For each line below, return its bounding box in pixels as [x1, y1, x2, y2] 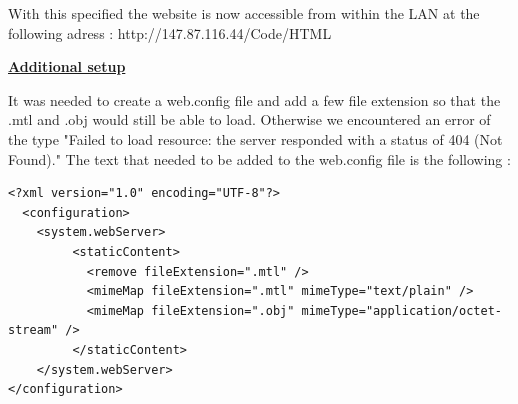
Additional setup [8, 56, 126, 77]
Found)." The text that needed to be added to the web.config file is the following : [8, 148, 511, 169]
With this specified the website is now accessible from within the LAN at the [8, 3, 480, 23]
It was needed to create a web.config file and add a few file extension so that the [8, 89, 501, 110]
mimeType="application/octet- [301, 303, 502, 318]
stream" [8, 323, 59, 338]
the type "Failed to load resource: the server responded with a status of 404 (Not [8, 128, 503, 149]
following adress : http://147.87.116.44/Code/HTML [8, 22, 332, 43]
